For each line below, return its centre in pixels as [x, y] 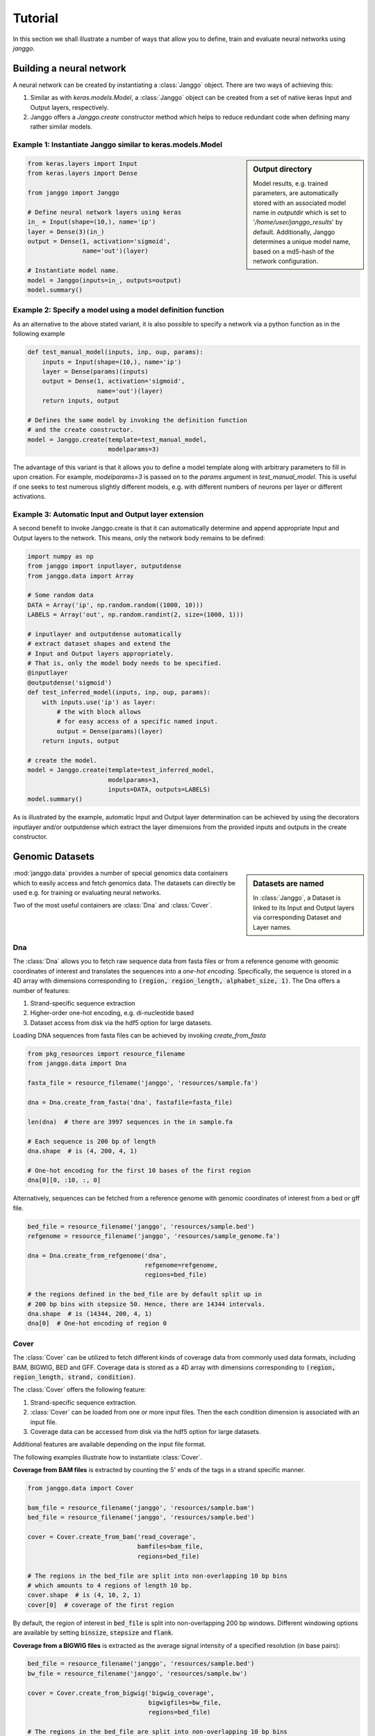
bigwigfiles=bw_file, [185, 1703]
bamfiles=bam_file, [170, 1546]
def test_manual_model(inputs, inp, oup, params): [116, 352]
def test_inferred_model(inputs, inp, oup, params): [119, 692]
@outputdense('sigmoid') [70, 683]
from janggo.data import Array [81, 576]
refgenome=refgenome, [181, 1265]
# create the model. [62, 760]
